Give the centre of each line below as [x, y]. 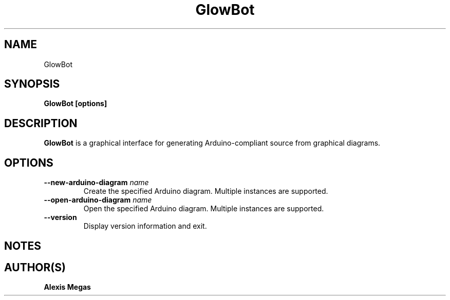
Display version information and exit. [145, 226]
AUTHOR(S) [35, 267]
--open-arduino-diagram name [98, 200]
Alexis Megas [67, 287]
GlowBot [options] [76, 104]
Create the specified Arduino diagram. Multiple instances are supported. [206, 191]
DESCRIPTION [41, 123]
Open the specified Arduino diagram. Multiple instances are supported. [204, 209]
